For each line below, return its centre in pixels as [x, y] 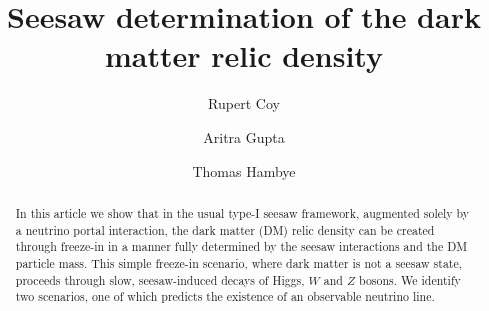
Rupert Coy [244, 103]
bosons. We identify [409, 279]
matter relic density [244, 55]
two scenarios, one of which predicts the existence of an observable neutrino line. [225, 296]
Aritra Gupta [244, 136]
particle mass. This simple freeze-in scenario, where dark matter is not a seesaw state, [239, 262]
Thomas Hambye [244, 170]
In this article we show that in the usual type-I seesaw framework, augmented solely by [242, 212]
